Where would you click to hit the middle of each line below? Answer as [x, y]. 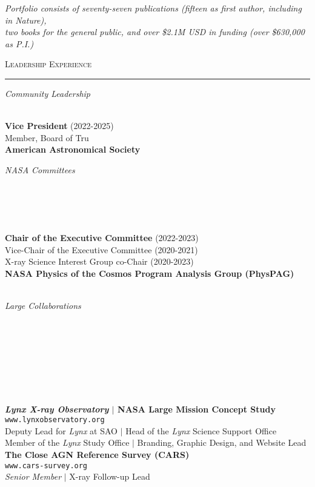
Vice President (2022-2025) [59, 126]
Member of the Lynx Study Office [67, 442]
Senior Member [33, 476]
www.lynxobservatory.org [55, 420]
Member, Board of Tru [47, 137]
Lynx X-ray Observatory [57, 409]
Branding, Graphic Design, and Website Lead [222, 442]
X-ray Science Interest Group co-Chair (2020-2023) [99, 261]
